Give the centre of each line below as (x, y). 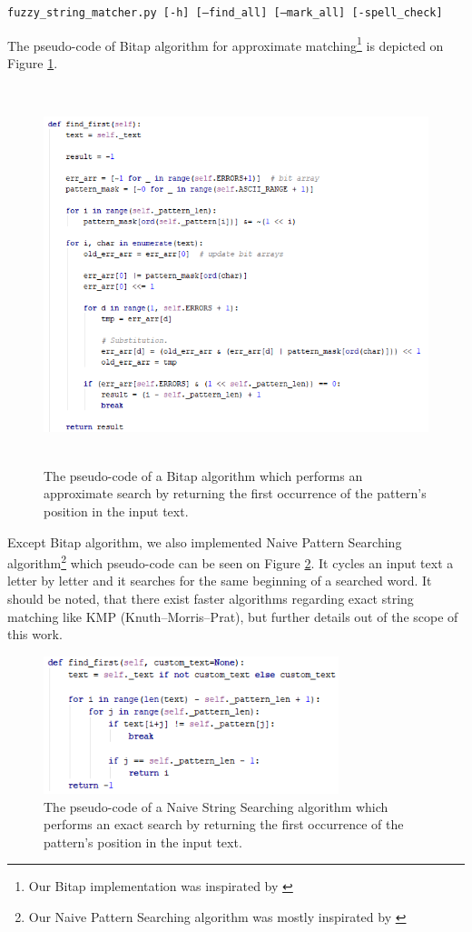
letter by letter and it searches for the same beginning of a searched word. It (220, 581)
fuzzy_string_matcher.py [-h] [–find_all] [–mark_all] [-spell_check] (225, 13)
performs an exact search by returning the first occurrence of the (224, 824)
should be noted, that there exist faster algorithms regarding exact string (211, 599)
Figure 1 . (33, 62)
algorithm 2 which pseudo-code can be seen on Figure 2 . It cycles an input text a (231, 561)
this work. (35, 634)
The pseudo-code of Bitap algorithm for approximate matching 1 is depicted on (226, 44)
